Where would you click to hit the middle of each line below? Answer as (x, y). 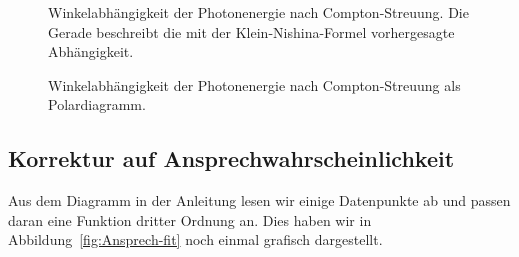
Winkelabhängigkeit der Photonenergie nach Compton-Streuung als (254, 84)
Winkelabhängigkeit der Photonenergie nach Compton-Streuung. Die (258, 12)
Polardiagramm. (97, 104)
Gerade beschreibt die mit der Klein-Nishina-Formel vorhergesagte (251, 31)
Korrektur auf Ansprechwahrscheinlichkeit (231, 158)
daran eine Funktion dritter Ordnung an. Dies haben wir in (190, 219)
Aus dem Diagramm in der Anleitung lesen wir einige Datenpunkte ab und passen (259, 200)
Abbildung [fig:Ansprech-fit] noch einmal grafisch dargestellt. (195, 239)
